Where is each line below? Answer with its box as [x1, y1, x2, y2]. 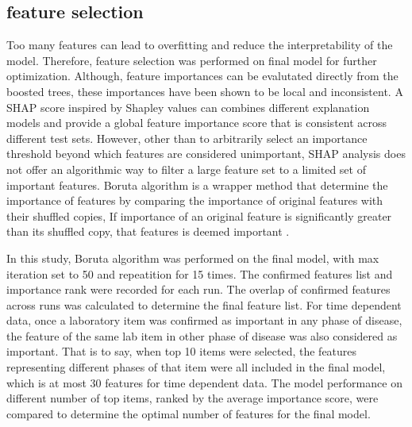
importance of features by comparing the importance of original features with [6, 192, 383, 209]
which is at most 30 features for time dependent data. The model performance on [6, 374, 402, 390]
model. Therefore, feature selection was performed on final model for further [6, 52, 377, 68]
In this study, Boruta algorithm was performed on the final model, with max [6, 249, 379, 266]
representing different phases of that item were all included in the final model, [6, 359, 386, 375]
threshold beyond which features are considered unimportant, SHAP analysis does [6, 145, 406, 162]
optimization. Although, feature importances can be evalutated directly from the [6, 67, 399, 84]
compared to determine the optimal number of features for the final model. [6, 405, 371, 421]
